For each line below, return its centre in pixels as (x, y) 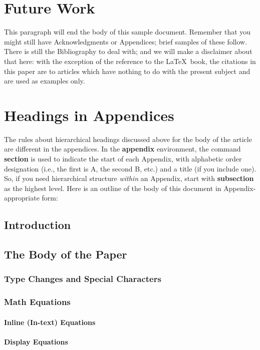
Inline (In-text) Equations (50, 322)
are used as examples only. (45, 81)
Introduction (38, 225)
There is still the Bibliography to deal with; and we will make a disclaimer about (128, 51)
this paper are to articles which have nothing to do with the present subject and (127, 71)
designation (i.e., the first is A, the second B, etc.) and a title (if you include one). (130, 168)
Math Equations (37, 302)
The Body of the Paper (66, 254)
